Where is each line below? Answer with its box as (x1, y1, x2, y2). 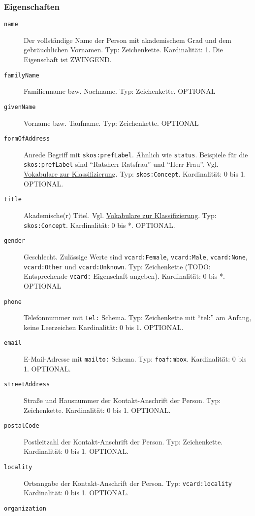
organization (4, 505, 46, 512)
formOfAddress (4, 135, 50, 143)
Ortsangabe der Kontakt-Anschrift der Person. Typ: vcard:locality (24, 478, 232, 488)
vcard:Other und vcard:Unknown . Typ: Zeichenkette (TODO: (24, 261, 211, 271)
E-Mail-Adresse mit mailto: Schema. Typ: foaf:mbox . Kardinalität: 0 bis (24, 354, 247, 364)
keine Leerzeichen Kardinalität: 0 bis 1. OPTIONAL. (24, 322, 184, 332)
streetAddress (4, 381, 50, 388)
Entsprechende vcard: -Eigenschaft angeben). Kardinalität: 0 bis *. (24, 271, 225, 281)
